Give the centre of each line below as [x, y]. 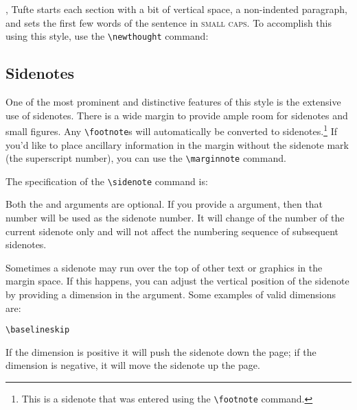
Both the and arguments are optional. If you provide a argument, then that [164, 204]
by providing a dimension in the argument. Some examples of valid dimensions [171, 294]
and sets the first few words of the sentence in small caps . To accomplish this [169, 22]
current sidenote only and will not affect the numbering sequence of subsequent [172, 231]
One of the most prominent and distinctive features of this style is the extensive [173, 102]
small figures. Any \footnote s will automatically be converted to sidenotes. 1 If [171, 130]
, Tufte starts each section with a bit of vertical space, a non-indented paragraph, [176, 9]
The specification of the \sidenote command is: [107, 181]
